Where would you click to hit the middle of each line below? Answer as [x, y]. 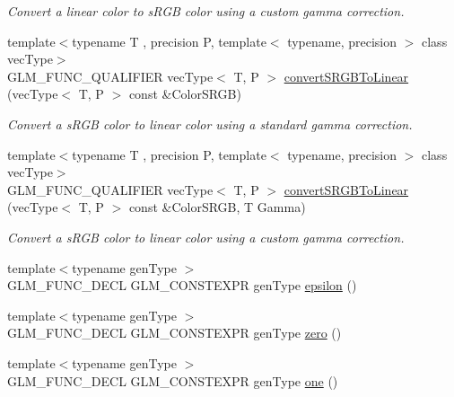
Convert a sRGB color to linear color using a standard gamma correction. [210, 124]
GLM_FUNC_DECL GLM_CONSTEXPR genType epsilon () [182, 285]
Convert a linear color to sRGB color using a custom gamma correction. [206, 11]
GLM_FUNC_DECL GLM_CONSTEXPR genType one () [173, 380]
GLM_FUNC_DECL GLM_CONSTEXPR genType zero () [175, 333]
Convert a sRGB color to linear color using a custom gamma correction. [206, 237]
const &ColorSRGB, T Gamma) [217, 207]
